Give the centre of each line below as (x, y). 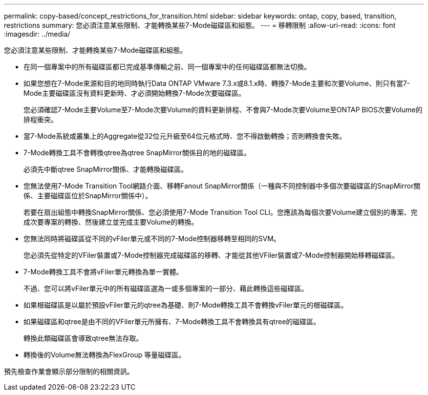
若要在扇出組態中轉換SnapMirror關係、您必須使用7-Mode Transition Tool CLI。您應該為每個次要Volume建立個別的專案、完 (221, 212)
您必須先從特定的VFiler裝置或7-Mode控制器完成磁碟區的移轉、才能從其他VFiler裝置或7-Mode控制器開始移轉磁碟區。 (211, 255)
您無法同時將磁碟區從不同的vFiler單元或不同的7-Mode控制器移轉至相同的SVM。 (152, 239)
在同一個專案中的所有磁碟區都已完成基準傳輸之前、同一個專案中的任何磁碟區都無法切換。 (167, 67)
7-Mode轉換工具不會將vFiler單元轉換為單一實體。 (103, 272)
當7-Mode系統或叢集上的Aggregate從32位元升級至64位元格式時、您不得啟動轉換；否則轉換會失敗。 (185, 136)
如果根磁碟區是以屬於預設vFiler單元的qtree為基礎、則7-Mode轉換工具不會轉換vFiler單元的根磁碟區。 (186, 305)
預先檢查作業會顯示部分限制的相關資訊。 (69, 371)
